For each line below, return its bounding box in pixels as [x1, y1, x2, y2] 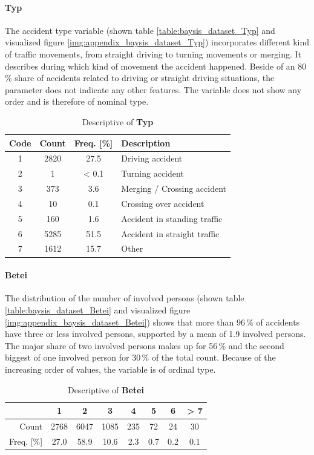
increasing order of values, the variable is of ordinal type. [5, 362, 216, 375]
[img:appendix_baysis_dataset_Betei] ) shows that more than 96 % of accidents [5, 315, 300, 328]
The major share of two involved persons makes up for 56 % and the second [5, 339, 284, 352]
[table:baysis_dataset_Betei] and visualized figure [5, 303, 191, 316]
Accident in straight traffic [121, 227, 220, 240]
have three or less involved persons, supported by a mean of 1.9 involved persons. [5, 327, 306, 340]
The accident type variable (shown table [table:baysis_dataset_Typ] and [5, 24, 275, 36]
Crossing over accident [121, 197, 204, 209]
